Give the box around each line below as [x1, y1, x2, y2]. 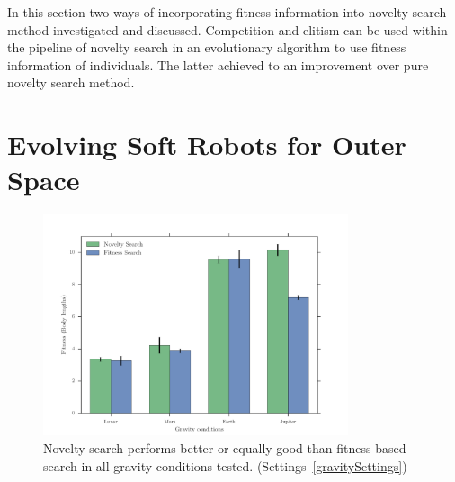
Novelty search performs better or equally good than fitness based [43, 438, 406, 457]
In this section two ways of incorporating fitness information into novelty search [7, 3, 447, 21]
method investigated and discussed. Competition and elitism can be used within [7, 20, 448, 39]
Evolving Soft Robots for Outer [7, 126, 406, 163]
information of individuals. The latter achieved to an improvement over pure [7, 55, 429, 74]
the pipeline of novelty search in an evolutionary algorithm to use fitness [7, 38, 406, 57]
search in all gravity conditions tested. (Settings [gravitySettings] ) [43, 456, 407, 475]
